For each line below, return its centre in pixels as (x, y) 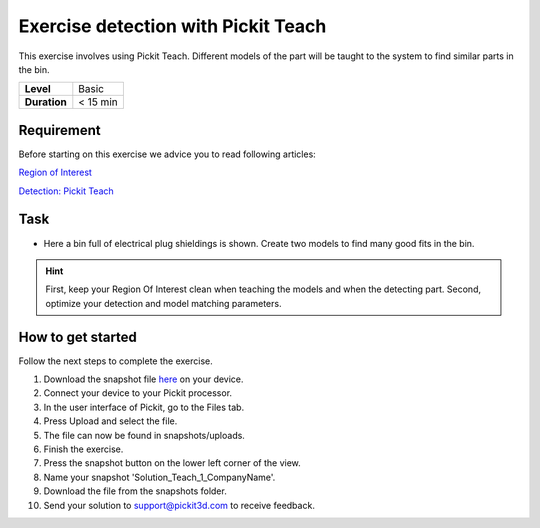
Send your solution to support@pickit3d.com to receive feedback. (179, 505)
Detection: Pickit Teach (66, 191)
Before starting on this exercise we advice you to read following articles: (167, 154)
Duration (45, 102)
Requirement (60, 130)
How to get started (77, 336)
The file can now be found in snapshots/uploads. (144, 435)
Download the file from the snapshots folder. (135, 491)
